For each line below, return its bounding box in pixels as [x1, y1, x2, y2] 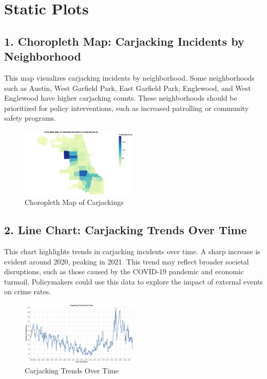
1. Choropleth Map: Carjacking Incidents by [4, 33, 244, 49]
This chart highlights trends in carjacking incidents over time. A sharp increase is [4, 246, 260, 257]
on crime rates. [4, 286, 51, 297]
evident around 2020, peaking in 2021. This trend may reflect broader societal [4, 256, 249, 267]
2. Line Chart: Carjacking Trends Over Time [4, 222, 247, 238]
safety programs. [4, 112, 56, 123]
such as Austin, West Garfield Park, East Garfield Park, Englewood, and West [4, 82, 251, 93]
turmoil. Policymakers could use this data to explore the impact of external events [4, 276, 263, 287]
